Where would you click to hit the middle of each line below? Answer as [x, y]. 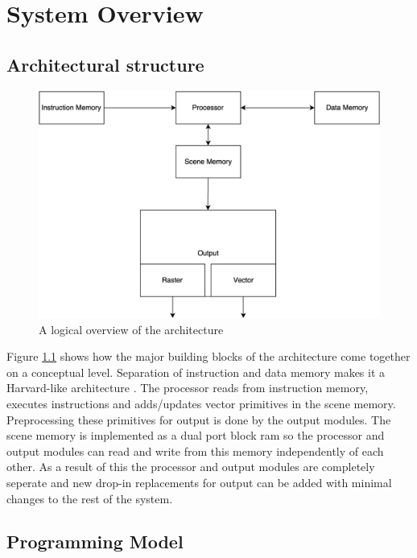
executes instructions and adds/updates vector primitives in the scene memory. [201, 403]
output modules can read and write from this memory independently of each [195, 451]
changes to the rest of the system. [90, 498]
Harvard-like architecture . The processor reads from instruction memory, [188, 388]
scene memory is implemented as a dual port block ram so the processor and [196, 435]
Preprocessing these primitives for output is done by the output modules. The [199, 419]
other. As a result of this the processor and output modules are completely [191, 467]
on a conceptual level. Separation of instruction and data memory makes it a [196, 372]
